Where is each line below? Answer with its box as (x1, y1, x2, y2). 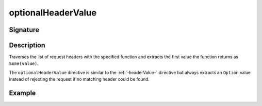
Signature (9, 26, 40, 34)
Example (9, 89, 36, 97)
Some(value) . (9, 61, 39, 66)
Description (9, 41, 46, 49)
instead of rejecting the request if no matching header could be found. (9, 76, 150, 82)
